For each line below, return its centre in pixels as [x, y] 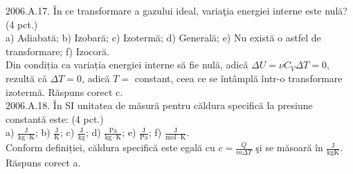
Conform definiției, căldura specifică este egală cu [110, 147]
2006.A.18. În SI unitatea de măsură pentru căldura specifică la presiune [159, 105]
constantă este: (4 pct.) [55, 118]
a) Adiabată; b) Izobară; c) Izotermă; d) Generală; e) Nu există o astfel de [163, 38]
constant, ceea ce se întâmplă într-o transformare [238, 78]
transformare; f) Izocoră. [57, 51]
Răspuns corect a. [43, 162]
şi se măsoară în [289, 147]
